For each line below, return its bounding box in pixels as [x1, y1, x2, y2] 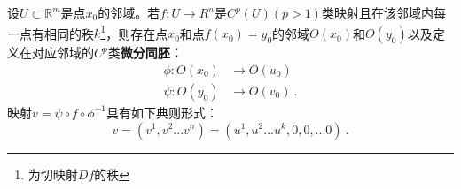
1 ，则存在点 [100, 21, 168, 42]
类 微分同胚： [107, 43, 183, 62]
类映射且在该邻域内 [321, 4, 434, 21]
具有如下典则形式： [106, 102, 218, 121]
